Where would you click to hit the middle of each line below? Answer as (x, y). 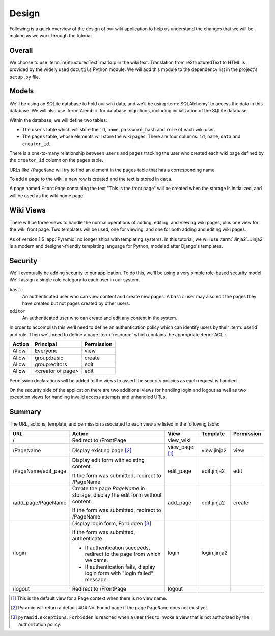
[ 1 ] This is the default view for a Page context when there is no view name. (89, 598)
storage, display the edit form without (117, 495)
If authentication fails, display (120, 567)
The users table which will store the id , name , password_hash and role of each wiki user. (119, 129)
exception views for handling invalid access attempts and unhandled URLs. (88, 397)
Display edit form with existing (108, 460)
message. (97, 580)
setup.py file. (25, 77)
